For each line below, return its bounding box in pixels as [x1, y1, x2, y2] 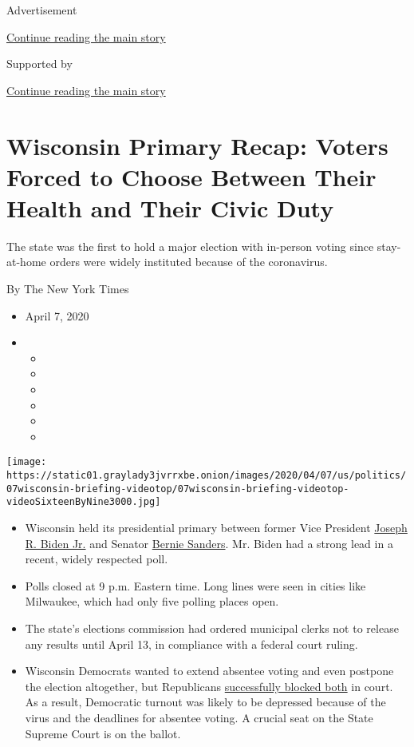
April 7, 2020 [25, 307, 89, 324]
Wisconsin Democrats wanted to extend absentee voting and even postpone [25, 662, 394, 679]
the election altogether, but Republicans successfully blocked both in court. [25, 677, 393, 694]
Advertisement [6, 2, 77, 18]
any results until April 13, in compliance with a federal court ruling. [25, 635, 358, 652]
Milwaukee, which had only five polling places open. [25, 593, 279, 610]
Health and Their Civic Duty [6, 191, 334, 224]
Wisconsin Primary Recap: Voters [6, 129, 388, 161]
